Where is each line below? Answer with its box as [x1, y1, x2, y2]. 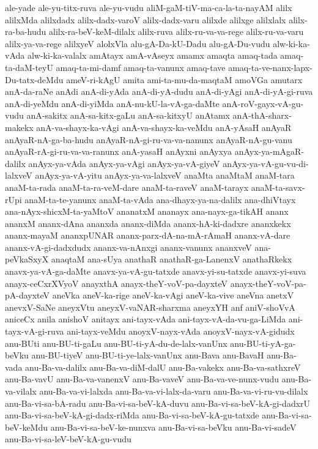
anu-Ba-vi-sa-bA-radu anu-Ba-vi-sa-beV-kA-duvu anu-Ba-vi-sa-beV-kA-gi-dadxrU [5, 396, 311, 409]
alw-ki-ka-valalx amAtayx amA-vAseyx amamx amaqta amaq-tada [27, 49, 278, 62]
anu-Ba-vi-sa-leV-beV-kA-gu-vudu [5, 432, 131, 445]
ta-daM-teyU [5, 61, 53, 73]
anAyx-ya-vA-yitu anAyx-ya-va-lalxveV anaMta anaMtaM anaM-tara [35, 169, 295, 182]
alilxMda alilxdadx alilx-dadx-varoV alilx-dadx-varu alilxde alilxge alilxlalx [5, 13, 286, 26]
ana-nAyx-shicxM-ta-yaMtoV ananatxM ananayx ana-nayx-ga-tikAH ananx [5, 205, 289, 218]
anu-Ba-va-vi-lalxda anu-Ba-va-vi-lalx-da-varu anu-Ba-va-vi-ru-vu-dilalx [39, 385, 308, 397]
